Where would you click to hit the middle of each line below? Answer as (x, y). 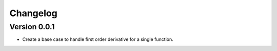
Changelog (33, 13)
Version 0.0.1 (32, 27)
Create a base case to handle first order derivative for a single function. (98, 39)
